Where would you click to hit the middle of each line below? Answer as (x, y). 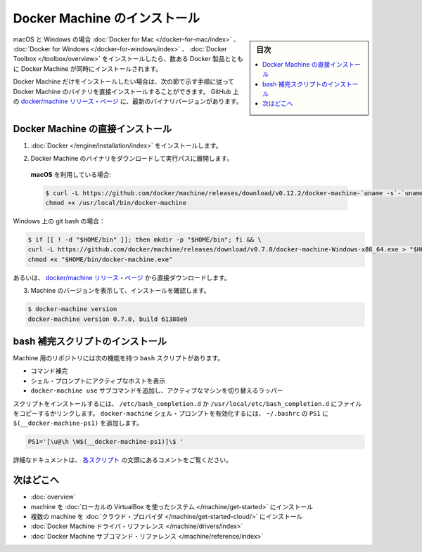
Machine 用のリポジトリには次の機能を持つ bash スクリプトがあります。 (119, 358)
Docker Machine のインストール (107, 18)
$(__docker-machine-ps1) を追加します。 (78, 423)
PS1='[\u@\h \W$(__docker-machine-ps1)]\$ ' (106, 442)
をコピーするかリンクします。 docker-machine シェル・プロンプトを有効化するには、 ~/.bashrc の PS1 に (171, 413)
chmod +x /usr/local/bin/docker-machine (116, 203)
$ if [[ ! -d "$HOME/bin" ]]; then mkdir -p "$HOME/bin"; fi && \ (145, 239)
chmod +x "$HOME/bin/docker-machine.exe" (100, 259)
